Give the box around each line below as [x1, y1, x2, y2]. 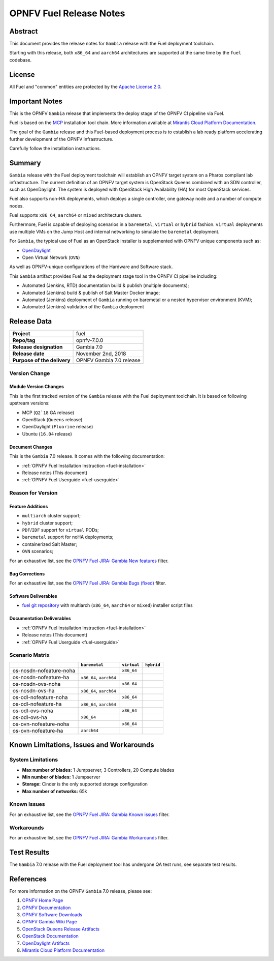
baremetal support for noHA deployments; [22, 534, 114, 540]
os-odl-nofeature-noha [12, 693, 68, 701]
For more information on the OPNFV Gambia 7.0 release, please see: [9, 888, 152, 894]
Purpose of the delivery [12, 357, 71, 364]
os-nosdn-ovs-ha [12, 687, 55, 694]
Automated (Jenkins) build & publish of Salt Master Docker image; [22, 289, 160, 296]
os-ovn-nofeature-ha [12, 727, 63, 734]
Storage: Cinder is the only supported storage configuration [22, 781, 148, 787]
